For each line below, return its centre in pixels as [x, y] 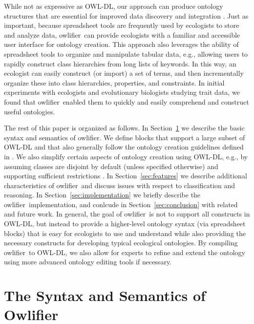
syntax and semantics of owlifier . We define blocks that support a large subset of [125, 137]
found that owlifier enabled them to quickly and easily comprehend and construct [127, 101]
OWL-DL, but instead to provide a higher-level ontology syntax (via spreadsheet [125, 224]
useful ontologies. [30, 111]
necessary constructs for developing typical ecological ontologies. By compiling [121, 243]
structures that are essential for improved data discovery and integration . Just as [126, 15]
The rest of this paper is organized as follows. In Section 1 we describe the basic [124, 128]
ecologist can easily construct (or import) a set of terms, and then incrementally [124, 73]
